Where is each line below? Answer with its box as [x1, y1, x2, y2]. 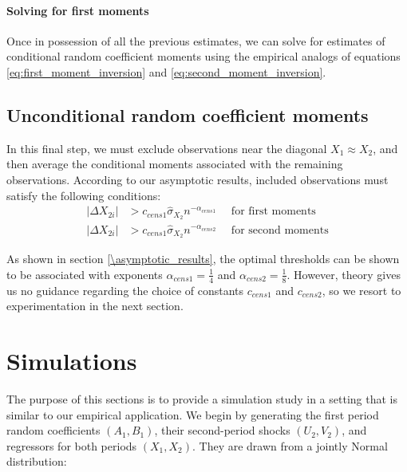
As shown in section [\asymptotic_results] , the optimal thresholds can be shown [6, 250, 400, 267]
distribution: [6, 453, 67, 470]
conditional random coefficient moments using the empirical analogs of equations [6, 48, 401, 65]
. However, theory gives [286, 265, 401, 282]
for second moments [231, 224, 329, 236]
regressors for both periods [6, 437, 137, 454]
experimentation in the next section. [6, 297, 184, 314]
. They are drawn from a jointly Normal [192, 437, 388, 454]
